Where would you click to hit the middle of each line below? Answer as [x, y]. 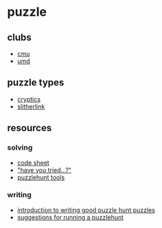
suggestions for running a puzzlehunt [70, 217]
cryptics [29, 99]
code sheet [33, 163]
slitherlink [31, 106]
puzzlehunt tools [41, 177]
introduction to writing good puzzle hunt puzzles [86, 209]
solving [20, 148]
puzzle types [36, 83]
